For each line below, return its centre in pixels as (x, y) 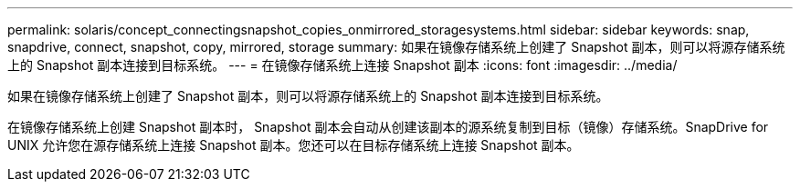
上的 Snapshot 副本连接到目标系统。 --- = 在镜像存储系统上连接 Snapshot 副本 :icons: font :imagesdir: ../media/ (342, 65)
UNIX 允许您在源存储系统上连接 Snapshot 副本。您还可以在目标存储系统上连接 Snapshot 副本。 (294, 145)
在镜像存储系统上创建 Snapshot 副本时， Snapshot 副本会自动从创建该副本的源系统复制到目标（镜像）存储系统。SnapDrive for (388, 127)
